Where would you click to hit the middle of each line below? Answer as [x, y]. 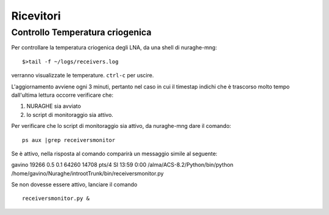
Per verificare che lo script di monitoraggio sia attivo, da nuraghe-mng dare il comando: [121, 126]
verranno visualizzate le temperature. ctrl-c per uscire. [83, 76]
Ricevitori [36, 16]
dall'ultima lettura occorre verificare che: [62, 95]
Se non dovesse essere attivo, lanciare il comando [74, 185]
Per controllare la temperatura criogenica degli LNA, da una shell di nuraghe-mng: [114, 48]
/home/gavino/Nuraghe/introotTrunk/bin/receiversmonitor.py [87, 173]
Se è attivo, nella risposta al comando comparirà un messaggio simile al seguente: [114, 153]
